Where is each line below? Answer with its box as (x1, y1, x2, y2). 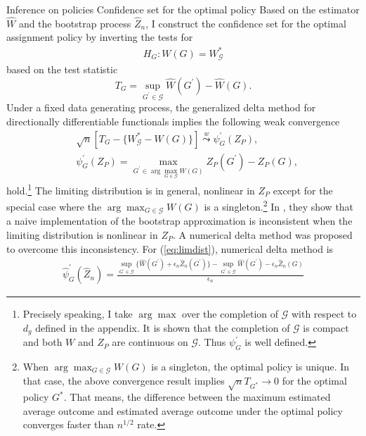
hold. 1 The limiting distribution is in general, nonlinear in (6, 180, 255, 197)
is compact (303, 320, 349, 335)
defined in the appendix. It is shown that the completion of (35, 320, 290, 335)
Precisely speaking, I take (22, 306, 133, 321)
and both (22, 335, 63, 349)
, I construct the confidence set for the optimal (145, 15, 346, 30)
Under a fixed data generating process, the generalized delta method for (6, 100, 316, 115)
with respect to (291, 306, 357, 321)
